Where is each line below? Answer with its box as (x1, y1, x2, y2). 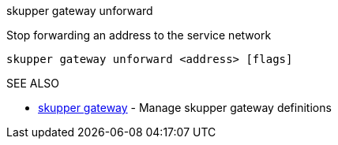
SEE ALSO (6, 76, 60, 90)
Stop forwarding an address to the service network (6, 28, 272, 42)
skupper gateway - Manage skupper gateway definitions (38, 101, 332, 114)
